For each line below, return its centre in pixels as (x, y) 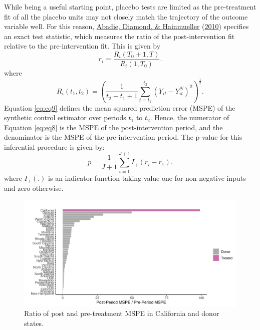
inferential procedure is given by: (54, 146)
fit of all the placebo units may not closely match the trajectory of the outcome (126, 16)
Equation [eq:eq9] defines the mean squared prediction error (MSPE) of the (120, 107)
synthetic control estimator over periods (65, 117)
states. (34, 323)
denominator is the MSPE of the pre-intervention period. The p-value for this (123, 137)
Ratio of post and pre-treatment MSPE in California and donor (122, 313)
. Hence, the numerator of (190, 117)
